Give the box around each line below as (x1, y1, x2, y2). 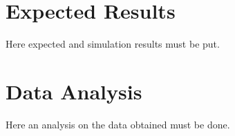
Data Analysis (6, 77, 142, 105)
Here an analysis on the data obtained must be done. (6, 117, 230, 131)
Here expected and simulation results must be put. (6, 37, 220, 51)
